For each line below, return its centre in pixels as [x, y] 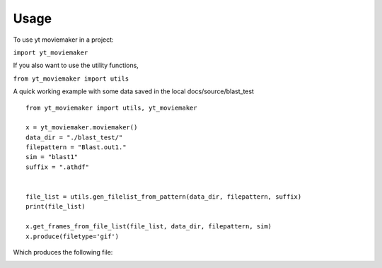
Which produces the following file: [63, 252]
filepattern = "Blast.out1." [76, 147]
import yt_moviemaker [51, 52]
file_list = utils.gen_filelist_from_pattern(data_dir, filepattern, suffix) [164, 197]
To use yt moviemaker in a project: [63, 40]
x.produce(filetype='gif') [73, 236]
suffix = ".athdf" [58, 167]
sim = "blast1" [52, 157]
